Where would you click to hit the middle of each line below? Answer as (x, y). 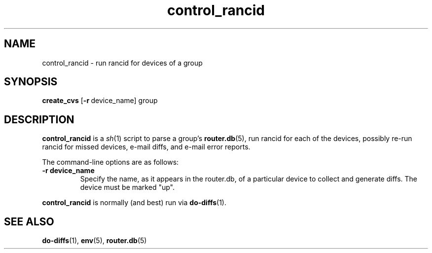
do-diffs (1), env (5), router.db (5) (94, 241)
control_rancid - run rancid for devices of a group (122, 63)
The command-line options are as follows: (110, 162)
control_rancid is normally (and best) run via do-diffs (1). (134, 203)
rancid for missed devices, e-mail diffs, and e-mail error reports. (146, 147)
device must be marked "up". (127, 187)
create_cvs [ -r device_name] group (100, 101)
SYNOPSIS (31, 82)
